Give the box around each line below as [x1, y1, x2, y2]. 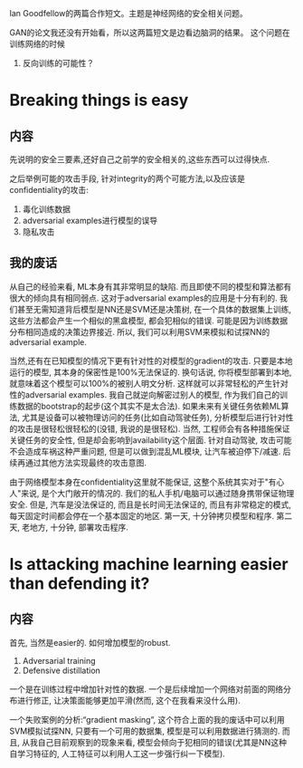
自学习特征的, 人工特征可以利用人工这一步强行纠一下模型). [9, 748, 226, 759]
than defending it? [9, 573, 150, 593]
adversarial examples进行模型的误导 [22, 216, 158, 226]
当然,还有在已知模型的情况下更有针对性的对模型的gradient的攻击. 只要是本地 [9, 355, 293, 366]
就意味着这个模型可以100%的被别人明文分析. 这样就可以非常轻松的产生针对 [9, 378, 289, 389]
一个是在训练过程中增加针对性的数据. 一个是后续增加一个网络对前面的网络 [9, 683, 283, 695]
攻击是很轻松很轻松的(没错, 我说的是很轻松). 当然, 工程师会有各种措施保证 [16, 423, 291, 434]
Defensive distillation [22, 665, 101, 676]
